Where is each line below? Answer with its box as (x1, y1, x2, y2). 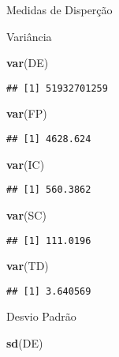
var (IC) (6, 156, 45, 172)
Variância (6, 28, 52, 44)
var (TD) (6, 257, 49, 274)
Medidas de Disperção (6, 2, 113, 17)
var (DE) (6, 54, 49, 71)
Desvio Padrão (6, 308, 76, 325)
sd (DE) (6, 335, 43, 351)
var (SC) (6, 206, 46, 223)
